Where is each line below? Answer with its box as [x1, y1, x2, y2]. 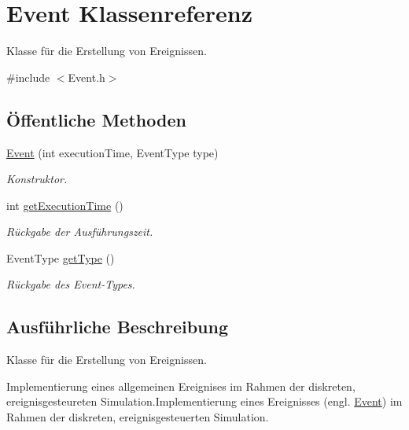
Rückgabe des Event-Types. [6, 276, 135, 292]
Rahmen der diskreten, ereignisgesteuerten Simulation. [6, 409, 269, 425]
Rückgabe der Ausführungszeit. [6, 223, 153, 240]
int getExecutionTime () [6, 197, 123, 213]
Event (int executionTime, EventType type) [6, 144, 219, 160]
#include [6, 68, 50, 85]
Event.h [68, 68, 105, 85]
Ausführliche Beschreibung [6, 314, 228, 339]
